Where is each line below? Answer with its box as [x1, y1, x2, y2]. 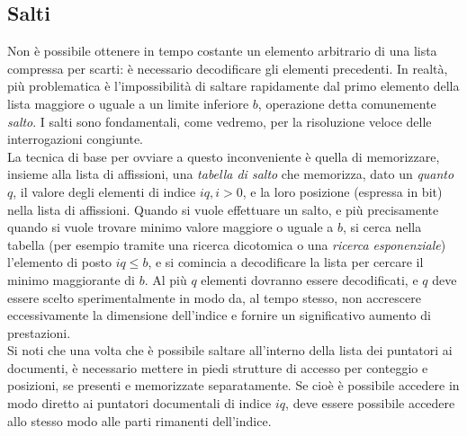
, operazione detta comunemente [257, 93, 436, 112]
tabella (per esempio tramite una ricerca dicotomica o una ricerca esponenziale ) [7, 235, 446, 254]
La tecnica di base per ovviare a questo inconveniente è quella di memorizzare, [7, 147, 440, 165]
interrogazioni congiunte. [7, 129, 143, 148]
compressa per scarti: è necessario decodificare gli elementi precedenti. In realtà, [7, 58, 448, 77]
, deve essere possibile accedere [285, 394, 455, 413]
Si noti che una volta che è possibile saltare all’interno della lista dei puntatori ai [7, 341, 453, 360]
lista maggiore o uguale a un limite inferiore [7, 93, 249, 112]
